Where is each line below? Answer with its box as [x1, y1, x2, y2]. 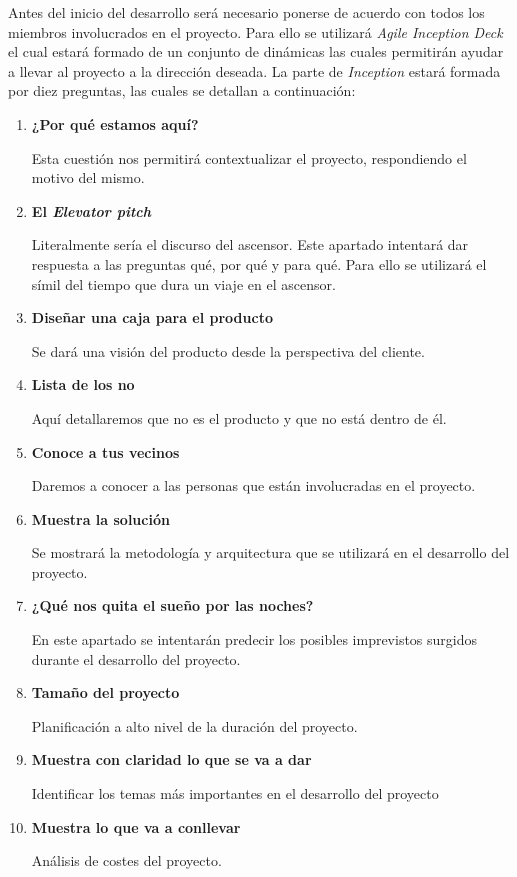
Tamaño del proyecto [31, 682, 180, 703]
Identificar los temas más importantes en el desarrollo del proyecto [31, 783, 439, 804]
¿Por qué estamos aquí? [31, 113, 199, 134]
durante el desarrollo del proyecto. [31, 648, 241, 669]
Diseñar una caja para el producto [31, 307, 273, 328]
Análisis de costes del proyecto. [31, 850, 222, 871]
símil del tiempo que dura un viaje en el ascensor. [31, 273, 336, 294]
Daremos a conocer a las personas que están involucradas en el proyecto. [31, 475, 476, 496]
